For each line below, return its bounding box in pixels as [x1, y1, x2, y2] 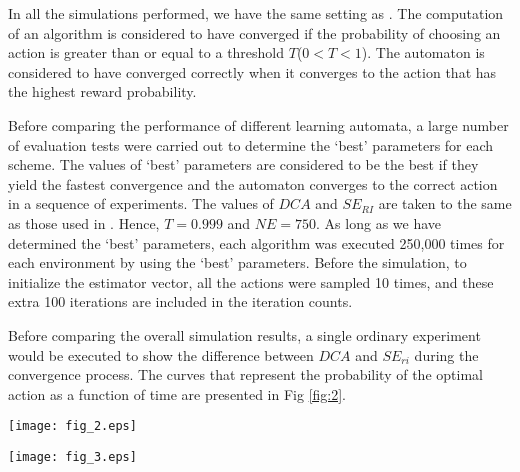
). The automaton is [361, 42, 485, 63]
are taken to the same [378, 193, 512, 214]
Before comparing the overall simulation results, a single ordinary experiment [8, 324, 481, 345]
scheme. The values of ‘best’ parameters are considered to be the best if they [8, 154, 479, 175]
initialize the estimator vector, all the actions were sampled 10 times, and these [8, 271, 494, 292]
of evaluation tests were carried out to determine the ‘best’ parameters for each [8, 134, 494, 155]
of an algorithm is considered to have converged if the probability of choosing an [8, 22, 501, 43]
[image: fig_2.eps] [8, 419, 137, 434]
